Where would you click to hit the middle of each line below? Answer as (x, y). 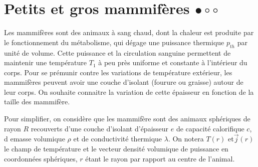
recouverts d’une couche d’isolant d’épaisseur (100, 128)
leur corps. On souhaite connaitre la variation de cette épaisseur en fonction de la (129, 92)
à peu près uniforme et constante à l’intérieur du (173, 62)
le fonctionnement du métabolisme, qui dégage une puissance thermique (114, 42)
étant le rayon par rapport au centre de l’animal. (160, 158)
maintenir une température (46, 62)
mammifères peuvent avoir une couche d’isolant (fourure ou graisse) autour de (124, 82)
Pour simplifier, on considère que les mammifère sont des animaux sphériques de (127, 119)
